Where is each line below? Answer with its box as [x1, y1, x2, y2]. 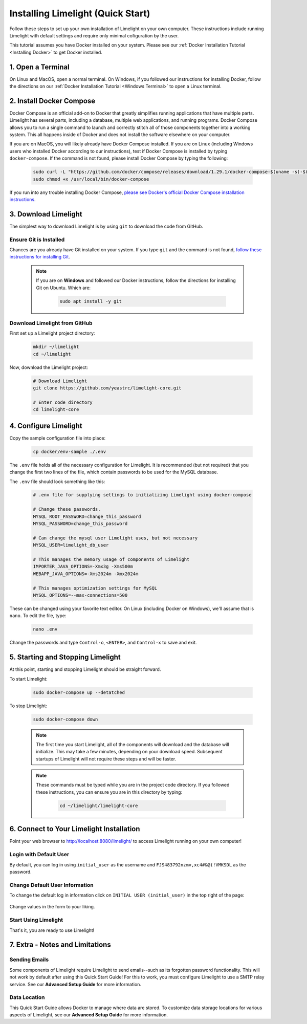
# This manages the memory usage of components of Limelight [33, 557, 190, 562]
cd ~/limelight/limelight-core [59, 802, 138, 809]
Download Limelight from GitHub [9, 319, 93, 326]
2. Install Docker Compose [9, 96, 96, 105]
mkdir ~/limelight [33, 344, 79, 350]
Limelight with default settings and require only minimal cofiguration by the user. [9, 32, 179, 38]
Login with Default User [9, 851, 70, 858]
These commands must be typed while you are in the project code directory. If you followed [36, 782, 230, 788]
